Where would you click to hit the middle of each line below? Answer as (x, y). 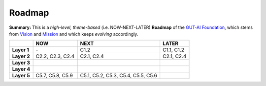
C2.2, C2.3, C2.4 (55, 56)
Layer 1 (20, 50)
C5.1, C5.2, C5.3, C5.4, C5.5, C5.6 (119, 76)
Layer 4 (21, 69)
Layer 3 (21, 63)
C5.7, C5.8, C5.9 (54, 76)
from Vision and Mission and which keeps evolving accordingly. (74, 34)
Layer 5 (21, 76)
